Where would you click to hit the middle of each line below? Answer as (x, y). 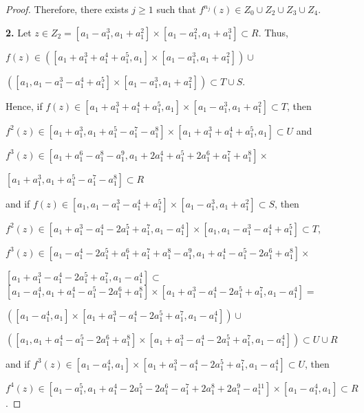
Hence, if (24, 105)
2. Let (19, 32)
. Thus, (273, 32)
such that (176, 9)
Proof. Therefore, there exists (67, 9)
